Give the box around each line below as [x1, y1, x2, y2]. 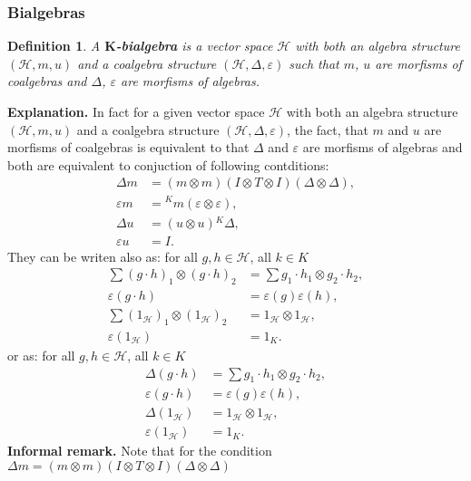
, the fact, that [287, 120, 368, 139]
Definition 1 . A [7, 36, 101, 55]
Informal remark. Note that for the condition [7, 441, 272, 460]
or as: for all [7, 345, 75, 364]
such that [289, 53, 339, 72]
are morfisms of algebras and [302, 138, 463, 157]
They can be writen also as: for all [7, 246, 198, 265]
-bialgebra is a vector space [115, 36, 273, 55]
